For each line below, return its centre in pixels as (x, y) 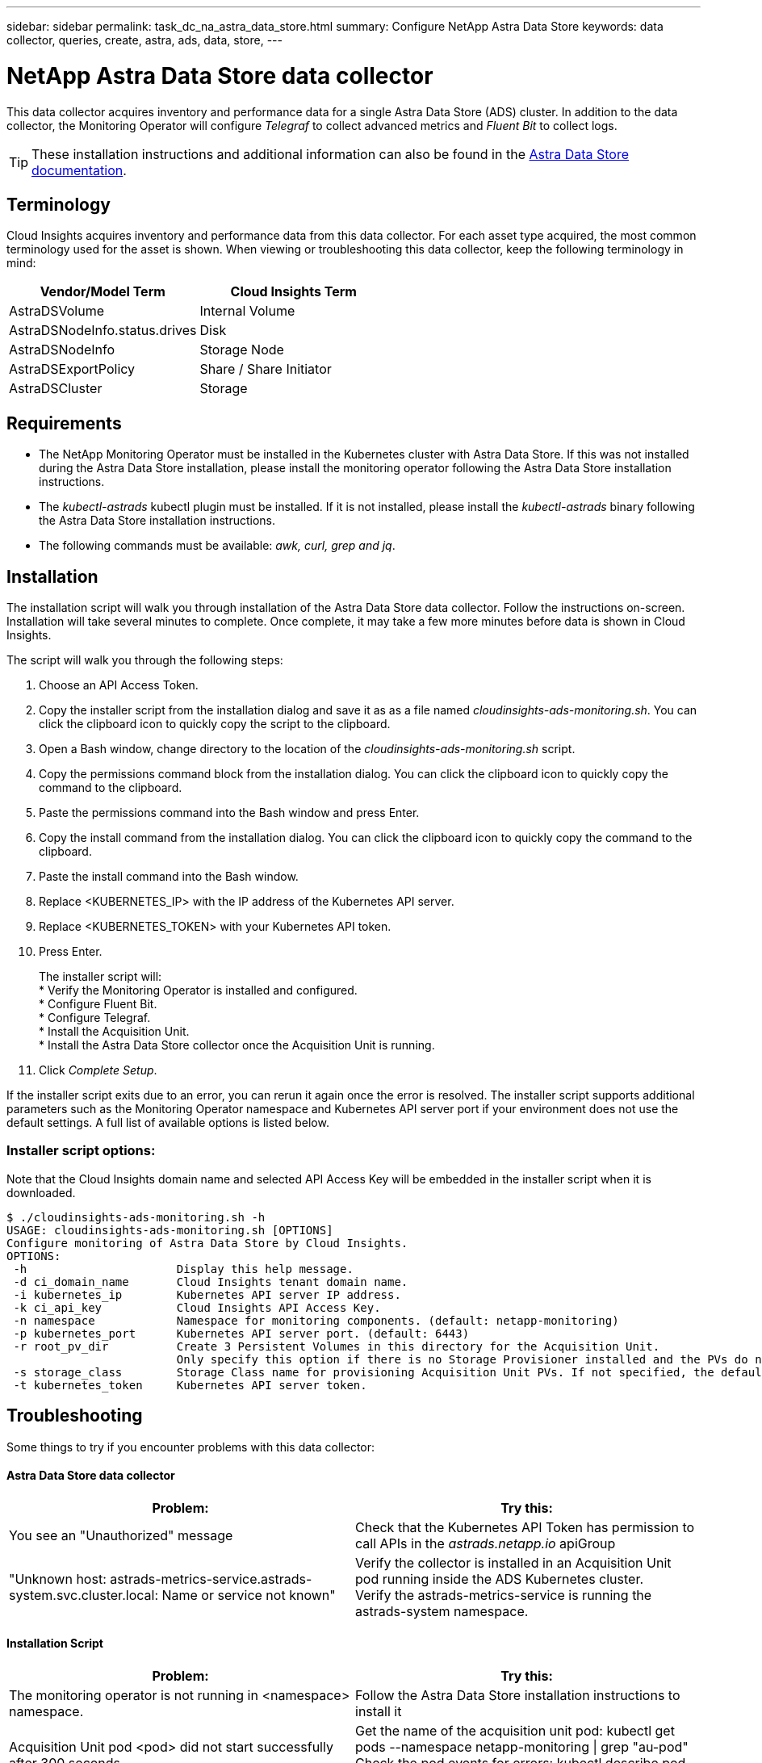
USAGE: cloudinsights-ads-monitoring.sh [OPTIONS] (170, 1230)
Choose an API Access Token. (119, 685)
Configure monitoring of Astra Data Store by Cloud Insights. (207, 1243)
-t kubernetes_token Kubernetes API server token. (190, 1385)
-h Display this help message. (183, 1269)
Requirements (64, 423)
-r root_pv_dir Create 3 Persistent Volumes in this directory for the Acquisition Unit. (337, 1346)
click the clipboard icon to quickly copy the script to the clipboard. (215, 724)
